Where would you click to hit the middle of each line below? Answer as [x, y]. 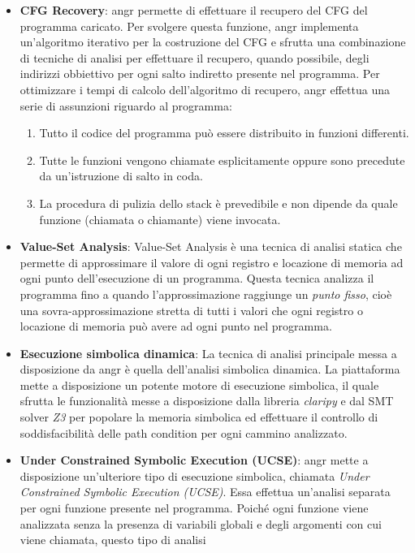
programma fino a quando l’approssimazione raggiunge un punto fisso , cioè [206, 294]
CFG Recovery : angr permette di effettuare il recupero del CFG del [194, 10]
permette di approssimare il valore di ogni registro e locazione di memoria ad [212, 262]
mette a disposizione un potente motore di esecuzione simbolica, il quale [199, 385]
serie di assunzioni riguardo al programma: [126, 105]
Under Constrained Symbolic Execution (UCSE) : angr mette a [194, 460]
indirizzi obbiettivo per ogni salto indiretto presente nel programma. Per [200, 73]
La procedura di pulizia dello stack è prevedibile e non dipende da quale [218, 203]
